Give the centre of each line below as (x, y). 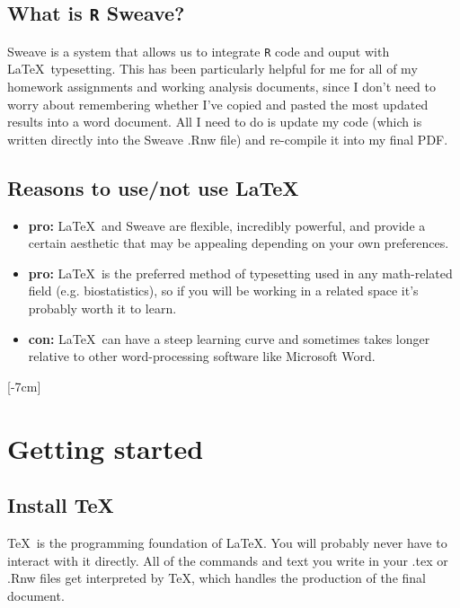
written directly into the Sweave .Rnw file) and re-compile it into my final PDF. (228, 139)
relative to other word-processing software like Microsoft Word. (202, 356)
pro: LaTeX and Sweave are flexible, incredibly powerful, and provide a (227, 225)
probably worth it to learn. (102, 308)
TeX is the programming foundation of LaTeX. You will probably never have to (227, 542)
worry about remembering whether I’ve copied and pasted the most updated (218, 104)
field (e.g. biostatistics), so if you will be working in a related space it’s (223, 291)
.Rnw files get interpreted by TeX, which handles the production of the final (217, 578)
